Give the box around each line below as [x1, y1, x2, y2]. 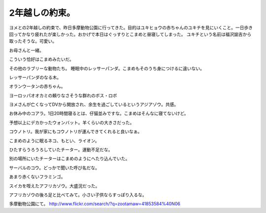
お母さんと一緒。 [9, 47, 44, 53]
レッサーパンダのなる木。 [9, 74, 62, 80]
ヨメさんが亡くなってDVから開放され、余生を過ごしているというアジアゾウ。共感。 [9, 101, 179, 108]
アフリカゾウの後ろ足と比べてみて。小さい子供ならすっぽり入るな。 [9, 192, 147, 198]
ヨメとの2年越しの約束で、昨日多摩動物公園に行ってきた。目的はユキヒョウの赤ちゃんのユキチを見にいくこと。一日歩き [9, 25, 253, 30]
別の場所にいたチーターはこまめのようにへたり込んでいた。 [9, 155, 130, 162]
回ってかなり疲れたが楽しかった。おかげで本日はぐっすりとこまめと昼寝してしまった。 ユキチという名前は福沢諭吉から [9, 31, 252, 37]
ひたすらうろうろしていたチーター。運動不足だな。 [9, 147, 113, 152]
